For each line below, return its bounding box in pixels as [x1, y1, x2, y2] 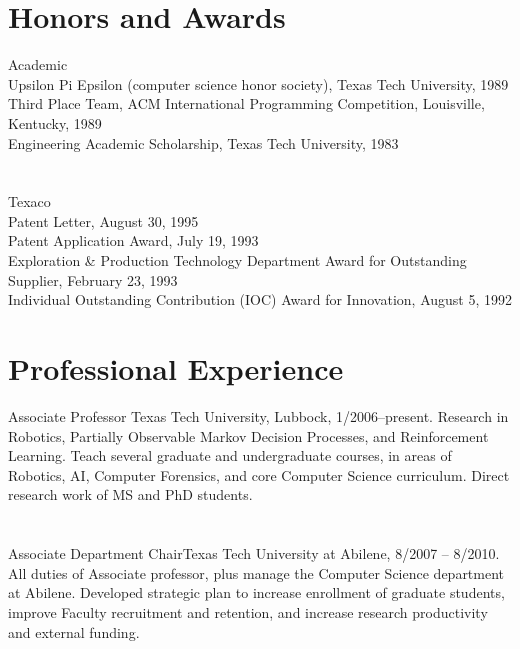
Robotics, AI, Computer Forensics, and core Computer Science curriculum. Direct [8, 464, 510, 485]
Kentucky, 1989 [8, 112, 102, 133]
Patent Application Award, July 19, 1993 [8, 230, 259, 251]
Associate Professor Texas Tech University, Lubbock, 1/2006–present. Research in [8, 405, 509, 426]
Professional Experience [8, 348, 344, 389]
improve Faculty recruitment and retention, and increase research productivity [8, 601, 488, 622]
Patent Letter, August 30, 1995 [8, 210, 199, 231]
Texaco [8, 191, 51, 212]
